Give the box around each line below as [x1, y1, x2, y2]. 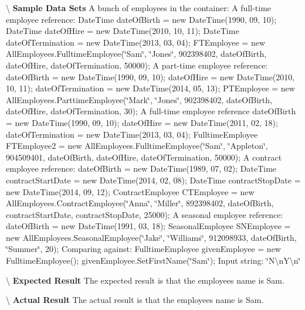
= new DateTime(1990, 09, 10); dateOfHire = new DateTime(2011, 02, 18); [6, 116, 278, 128]
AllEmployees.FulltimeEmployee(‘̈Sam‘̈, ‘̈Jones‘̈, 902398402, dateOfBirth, [6, 47, 267, 60]
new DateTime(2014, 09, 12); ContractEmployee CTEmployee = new [6, 185, 255, 197]
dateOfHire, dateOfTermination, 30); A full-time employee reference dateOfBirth [6, 105, 296, 117]
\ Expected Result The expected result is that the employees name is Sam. [6, 274, 284, 286]
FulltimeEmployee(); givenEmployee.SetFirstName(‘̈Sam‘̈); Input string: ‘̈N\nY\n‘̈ [6, 254, 301, 267]
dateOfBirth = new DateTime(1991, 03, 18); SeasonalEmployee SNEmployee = [6, 220, 291, 232]
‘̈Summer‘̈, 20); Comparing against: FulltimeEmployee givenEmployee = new [6, 243, 281, 255]
